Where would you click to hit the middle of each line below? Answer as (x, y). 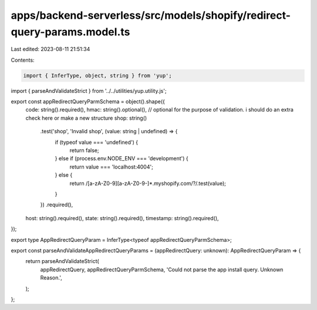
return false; (84, 150)
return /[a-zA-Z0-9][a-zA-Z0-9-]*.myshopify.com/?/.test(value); (148, 183)
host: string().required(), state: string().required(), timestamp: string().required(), (122, 218)
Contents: (23, 60)
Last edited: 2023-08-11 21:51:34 (50, 49)
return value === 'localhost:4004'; (112, 167)
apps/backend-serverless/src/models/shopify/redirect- (151, 15)
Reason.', (51, 278)
